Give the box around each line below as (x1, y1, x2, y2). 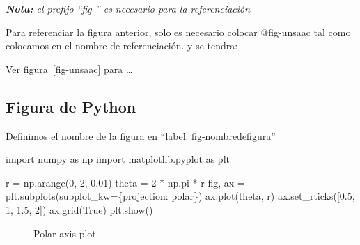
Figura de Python (6, 95, 136, 117)
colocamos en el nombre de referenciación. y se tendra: (6, 38, 238, 53)
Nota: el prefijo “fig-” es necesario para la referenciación (6, 1, 251, 15)
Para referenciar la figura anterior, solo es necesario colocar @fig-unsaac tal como (6, 24, 351, 39)
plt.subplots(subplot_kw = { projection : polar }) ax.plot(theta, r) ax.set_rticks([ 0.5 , (6, 189, 355, 203)
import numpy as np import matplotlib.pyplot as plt (6, 152, 230, 166)
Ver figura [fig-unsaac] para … (6, 61, 133, 76)
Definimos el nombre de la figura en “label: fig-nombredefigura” (6, 128, 276, 143)
